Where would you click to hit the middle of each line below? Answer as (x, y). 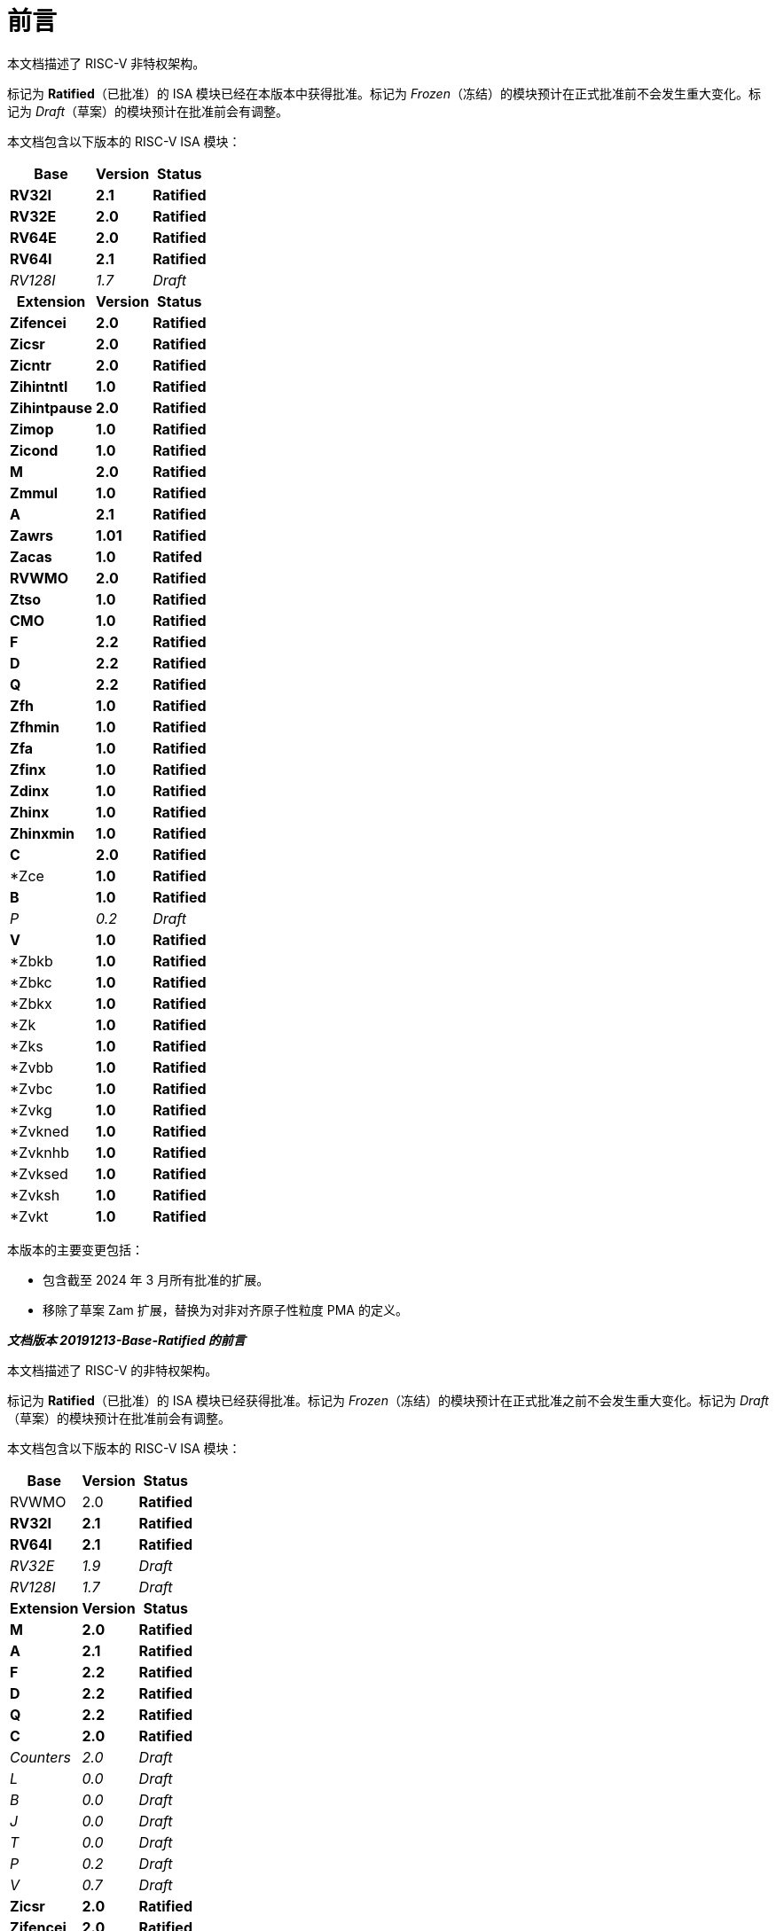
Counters (40, 1757)
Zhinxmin (43, 833)
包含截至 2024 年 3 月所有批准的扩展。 (156, 1279)
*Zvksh (35, 1195)
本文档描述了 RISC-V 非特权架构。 (106, 63)
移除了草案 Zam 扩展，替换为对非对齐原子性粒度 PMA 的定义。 (225, 1309)
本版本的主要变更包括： (75, 1249)
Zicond (34, 450)
